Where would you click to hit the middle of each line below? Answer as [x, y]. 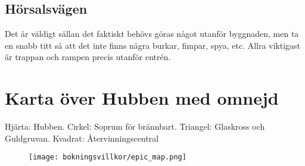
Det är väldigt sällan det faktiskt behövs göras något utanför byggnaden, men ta [152, 34]
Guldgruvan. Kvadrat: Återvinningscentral [82, 138]
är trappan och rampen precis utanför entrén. [88, 57]
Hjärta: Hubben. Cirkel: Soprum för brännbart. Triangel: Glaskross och [135, 126]
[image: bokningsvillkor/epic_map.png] [108, 157]
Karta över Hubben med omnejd [142, 98]
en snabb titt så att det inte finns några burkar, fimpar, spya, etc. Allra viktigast [153, 45]
